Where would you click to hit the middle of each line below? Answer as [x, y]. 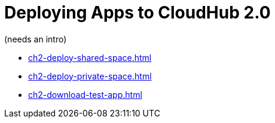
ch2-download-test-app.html [85, 94]
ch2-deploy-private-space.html [90, 76]
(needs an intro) [36, 39]
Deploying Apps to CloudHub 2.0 [137, 13]
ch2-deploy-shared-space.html [90, 57]
